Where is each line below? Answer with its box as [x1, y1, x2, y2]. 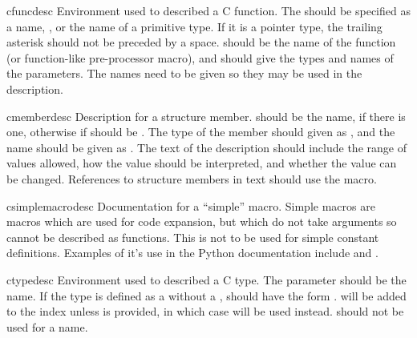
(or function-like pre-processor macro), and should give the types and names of [6, 49, 394, 66]
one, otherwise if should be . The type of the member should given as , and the [6, 123, 395, 140]
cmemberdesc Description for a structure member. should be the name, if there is [6, 107, 406, 124]
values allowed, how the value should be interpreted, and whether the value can [6, 155, 397, 171]
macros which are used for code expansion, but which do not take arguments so [6, 213, 397, 230]
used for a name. [6, 318, 88, 335]
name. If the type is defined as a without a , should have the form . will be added [6, 287, 407, 304]
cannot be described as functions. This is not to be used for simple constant [6, 228, 379, 245]
